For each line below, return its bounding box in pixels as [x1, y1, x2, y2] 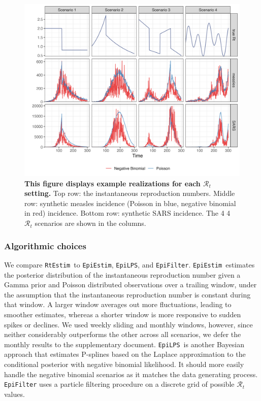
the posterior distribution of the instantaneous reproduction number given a [4, 269, 241, 280]
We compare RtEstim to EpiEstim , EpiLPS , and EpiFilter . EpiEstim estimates [4, 259, 255, 270]
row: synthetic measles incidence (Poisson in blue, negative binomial [24, 197, 236, 208]
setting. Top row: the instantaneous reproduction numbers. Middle [24, 188, 235, 198]
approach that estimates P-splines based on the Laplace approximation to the [4, 349, 246, 359]
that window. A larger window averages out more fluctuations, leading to [4, 299, 232, 310]
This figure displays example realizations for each [24, 178, 201, 188]
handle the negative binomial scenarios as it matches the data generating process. [4, 369, 258, 379]
